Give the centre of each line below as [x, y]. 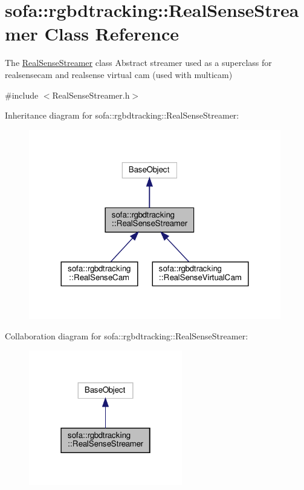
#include [22, 95]
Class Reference [112, 34]
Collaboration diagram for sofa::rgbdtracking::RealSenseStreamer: [127, 335]
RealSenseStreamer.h [91, 95]
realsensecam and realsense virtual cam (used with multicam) [119, 74]
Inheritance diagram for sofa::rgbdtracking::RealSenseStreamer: [122, 115]
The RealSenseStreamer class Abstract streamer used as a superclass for [138, 63]
